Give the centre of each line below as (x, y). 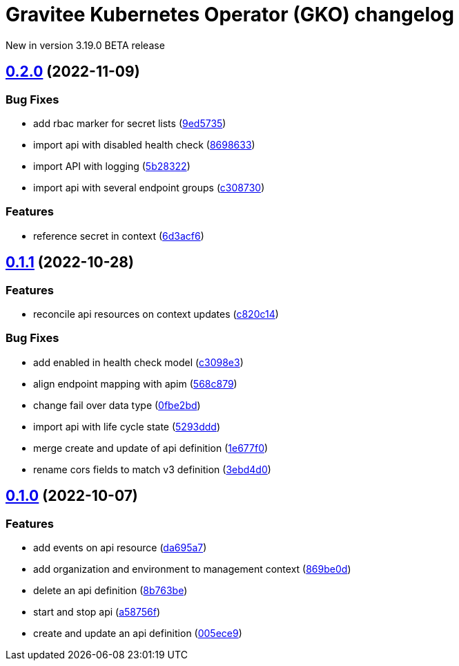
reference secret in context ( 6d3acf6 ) (119, 236)
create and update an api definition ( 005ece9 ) (138, 633)
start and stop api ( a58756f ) (97, 611)
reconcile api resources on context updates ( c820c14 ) (156, 314)
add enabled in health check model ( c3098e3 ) (138, 362)
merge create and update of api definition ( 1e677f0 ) (151, 448)
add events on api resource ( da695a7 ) (120, 547)
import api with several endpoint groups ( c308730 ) (149, 187)
